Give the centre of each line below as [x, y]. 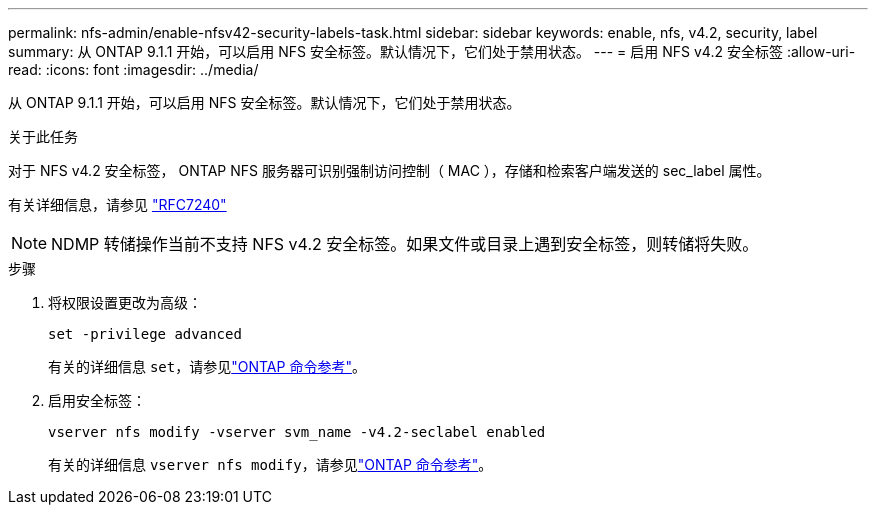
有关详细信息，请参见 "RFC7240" [117, 204]
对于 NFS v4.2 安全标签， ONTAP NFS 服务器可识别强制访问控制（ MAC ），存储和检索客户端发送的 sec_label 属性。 [389, 170]
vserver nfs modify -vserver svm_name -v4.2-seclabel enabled [297, 432]
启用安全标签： [97, 400]
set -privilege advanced [145, 334]
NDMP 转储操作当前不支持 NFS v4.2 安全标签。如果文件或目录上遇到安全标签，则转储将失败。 [405, 244]
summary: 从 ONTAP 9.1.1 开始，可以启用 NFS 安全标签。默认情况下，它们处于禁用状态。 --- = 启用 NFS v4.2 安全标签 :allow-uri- [432, 51]
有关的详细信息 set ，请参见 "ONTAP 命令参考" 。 [207, 366]
